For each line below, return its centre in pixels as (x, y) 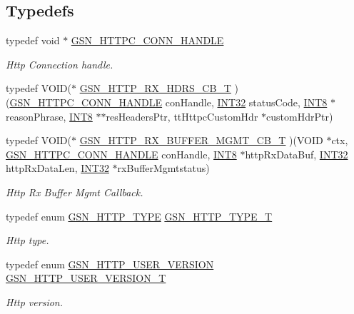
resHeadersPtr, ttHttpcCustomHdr (182, 116)
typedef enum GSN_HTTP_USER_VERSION (110, 264)
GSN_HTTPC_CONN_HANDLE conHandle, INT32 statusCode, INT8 (168, 102)
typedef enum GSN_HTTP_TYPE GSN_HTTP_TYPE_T (139, 216)
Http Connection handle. (60, 64)
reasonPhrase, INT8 (49, 116)
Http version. (34, 302)
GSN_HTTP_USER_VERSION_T (86, 278)
